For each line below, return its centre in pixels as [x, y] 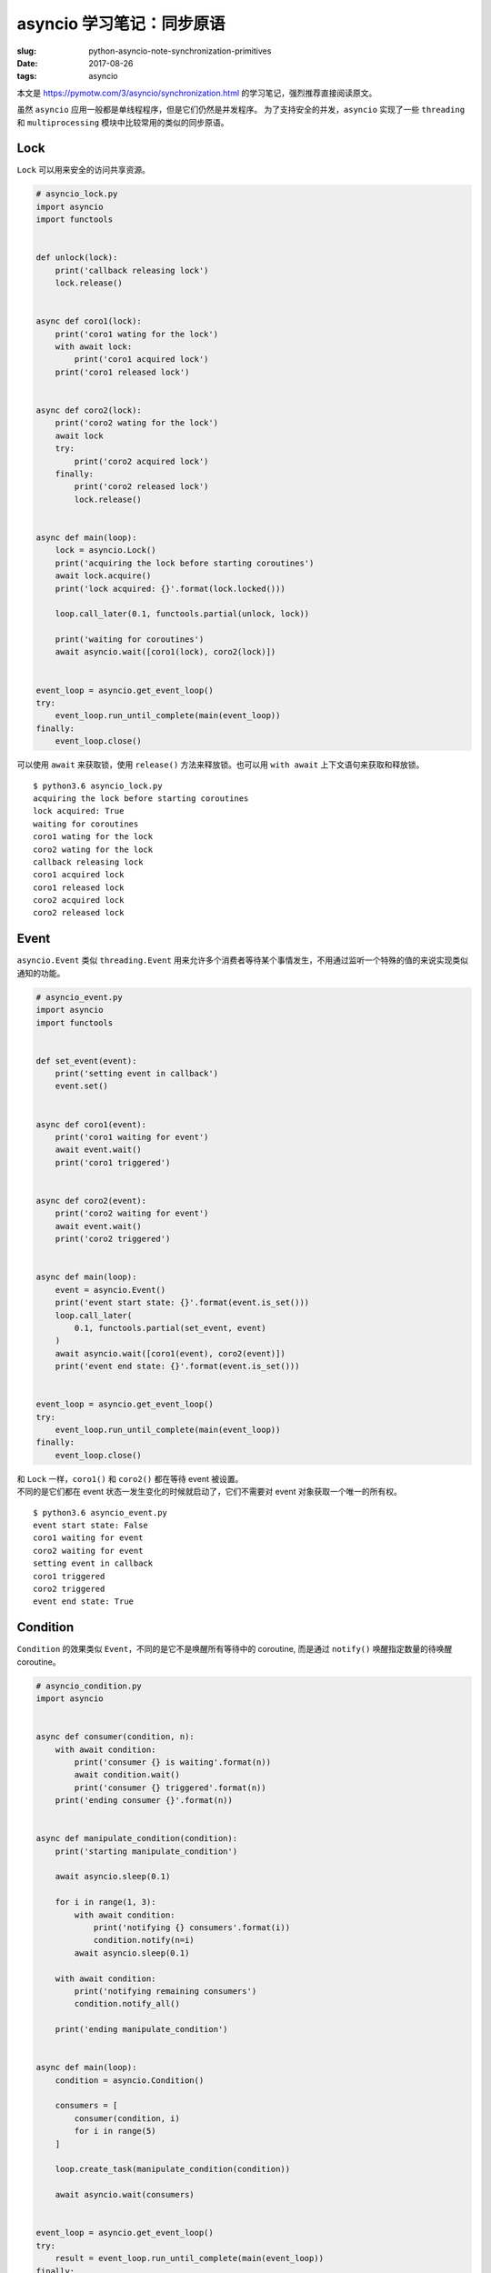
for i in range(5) [115, 2131]
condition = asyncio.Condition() [130, 2080]
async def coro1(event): [91, 1124]
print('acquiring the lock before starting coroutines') [185, 563]
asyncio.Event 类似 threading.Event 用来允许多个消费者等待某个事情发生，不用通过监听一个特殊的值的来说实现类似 [242, 960]
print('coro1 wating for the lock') [136, 334]
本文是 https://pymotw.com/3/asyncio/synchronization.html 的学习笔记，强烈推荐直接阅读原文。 [197, 93]
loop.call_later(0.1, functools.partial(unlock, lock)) [182, 614]
